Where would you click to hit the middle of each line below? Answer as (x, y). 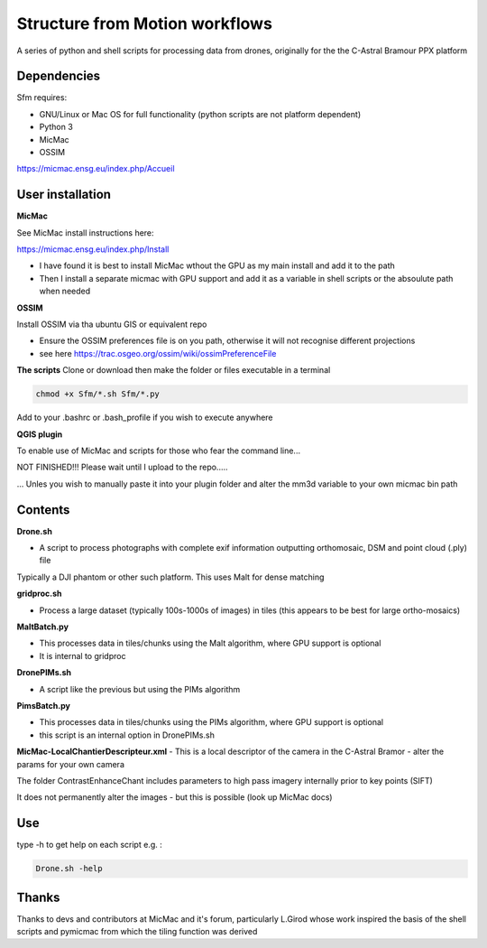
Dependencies (59, 76)
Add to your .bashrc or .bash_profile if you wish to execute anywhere (145, 418)
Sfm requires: (42, 98)
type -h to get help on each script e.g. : (89, 845)
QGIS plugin (40, 434)
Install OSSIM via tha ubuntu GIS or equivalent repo (112, 324)
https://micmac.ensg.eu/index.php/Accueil (96, 169)
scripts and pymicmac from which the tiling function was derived (137, 932)
